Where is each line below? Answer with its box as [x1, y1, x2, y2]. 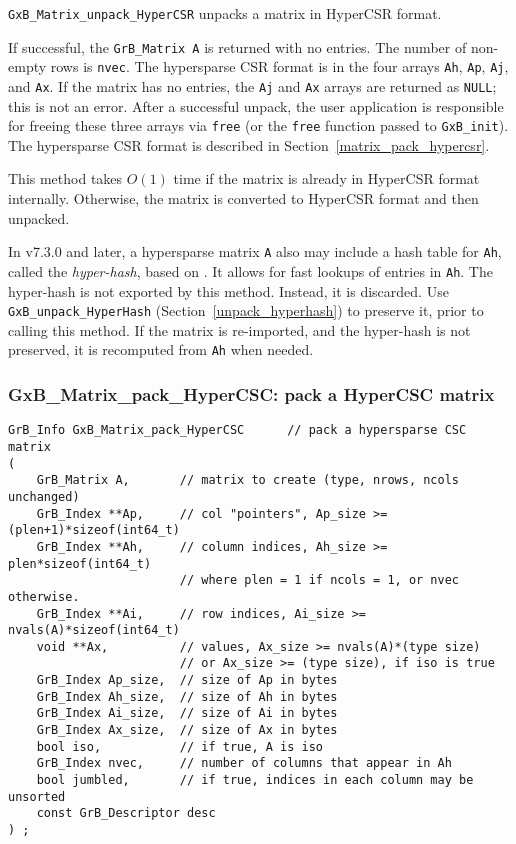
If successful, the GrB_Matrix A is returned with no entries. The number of [8, 36, 467, 57]
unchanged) [8, 489, 80, 504]
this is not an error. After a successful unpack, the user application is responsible [8, 95, 504, 116]
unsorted [8, 789, 66, 804]
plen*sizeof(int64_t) [8, 556, 152, 571]
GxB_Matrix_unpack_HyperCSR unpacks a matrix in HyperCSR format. [8, 3, 442, 23]
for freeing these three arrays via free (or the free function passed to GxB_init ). [8, 115, 509, 136]
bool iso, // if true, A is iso [36, 739, 323, 754]
